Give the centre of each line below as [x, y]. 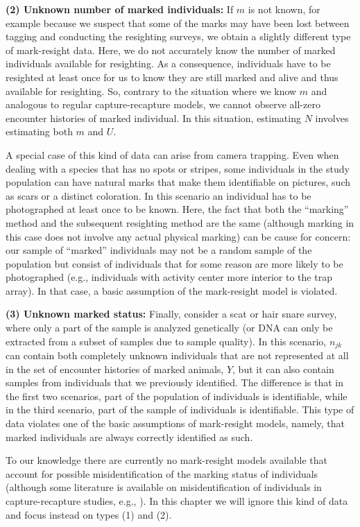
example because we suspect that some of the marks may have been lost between [178, 23]
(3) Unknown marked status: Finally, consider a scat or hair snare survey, [171, 314]
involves [332, 118]
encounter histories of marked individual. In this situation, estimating [153, 118]
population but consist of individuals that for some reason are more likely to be [174, 263]
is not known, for [284, 9]
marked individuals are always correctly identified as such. [129, 437]
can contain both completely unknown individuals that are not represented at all [177, 355]
